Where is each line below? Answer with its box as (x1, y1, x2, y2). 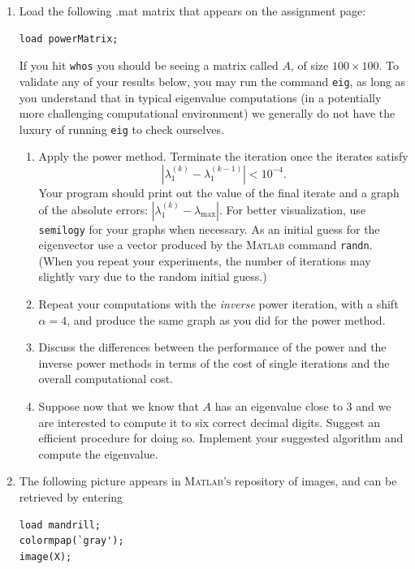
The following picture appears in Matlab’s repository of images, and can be (19, 472, 397, 489)
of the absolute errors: (38, 200, 149, 218)
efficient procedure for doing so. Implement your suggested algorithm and (38, 429, 404, 446)
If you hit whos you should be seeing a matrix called (19, 57, 279, 74)
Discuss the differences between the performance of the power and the (38, 338, 387, 356)
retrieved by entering (19, 488, 123, 505)
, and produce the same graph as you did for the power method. (67, 311, 386, 328)
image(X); (19, 550, 72, 563)
